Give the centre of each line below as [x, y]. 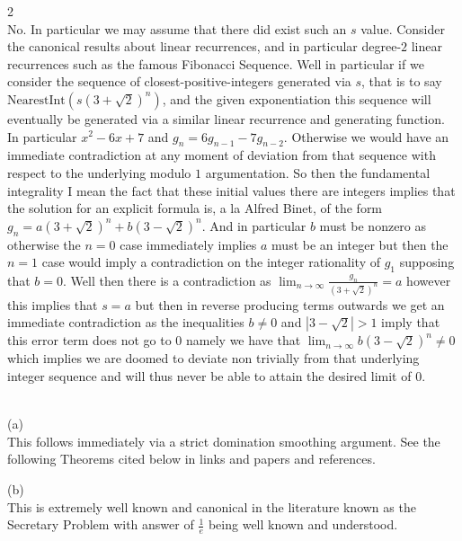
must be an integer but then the [360, 244]
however [429, 280]
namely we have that [244, 340]
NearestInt [36, 100]
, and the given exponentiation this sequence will [297, 98]
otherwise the [44, 244]
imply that [411, 322]
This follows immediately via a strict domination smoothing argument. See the [224, 441]
